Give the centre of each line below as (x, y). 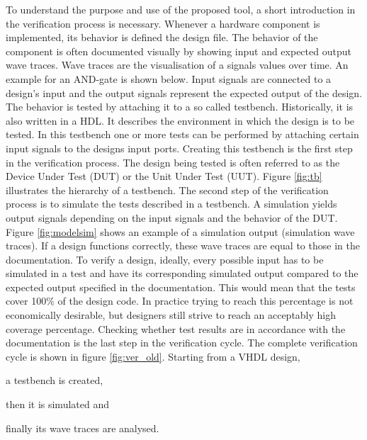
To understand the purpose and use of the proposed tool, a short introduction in (181, 9)
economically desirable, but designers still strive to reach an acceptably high (171, 315)
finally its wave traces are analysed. (83, 428)
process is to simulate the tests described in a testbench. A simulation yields (171, 204)
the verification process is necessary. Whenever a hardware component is (163, 23)
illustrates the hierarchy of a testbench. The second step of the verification (167, 190)
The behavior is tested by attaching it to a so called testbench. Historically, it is (180, 107)
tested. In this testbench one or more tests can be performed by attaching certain (182, 134)
